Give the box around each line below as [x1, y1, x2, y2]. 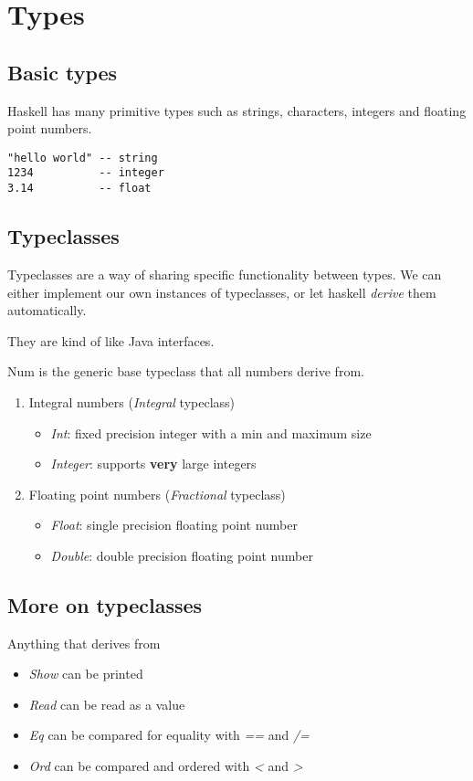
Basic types [7, 58, 118, 86]
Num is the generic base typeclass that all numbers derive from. [7, 362, 364, 381]
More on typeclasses [7, 590, 203, 618]
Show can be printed [28, 664, 143, 683]
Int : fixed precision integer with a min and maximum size [50, 423, 372, 442]
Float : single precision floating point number [50, 515, 298, 534]
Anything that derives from [7, 633, 161, 652]
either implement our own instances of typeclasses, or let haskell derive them [7, 282, 436, 301]
